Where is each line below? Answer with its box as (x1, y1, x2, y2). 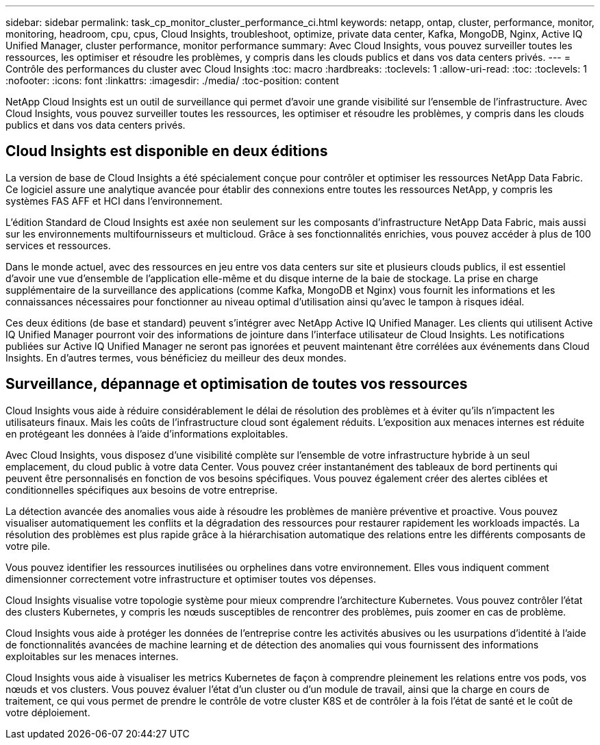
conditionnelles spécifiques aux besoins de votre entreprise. (5, 483, 278, 496)
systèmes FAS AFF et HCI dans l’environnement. (5, 194, 223, 207)
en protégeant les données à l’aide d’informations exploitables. (5, 427, 288, 440)
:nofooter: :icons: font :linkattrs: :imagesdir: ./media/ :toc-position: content (5, 75, 339, 86)
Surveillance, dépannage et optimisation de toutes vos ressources (5, 375, 468, 393)
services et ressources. (5, 239, 111, 251)
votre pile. (5, 540, 51, 552)
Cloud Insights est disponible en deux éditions (5, 142, 328, 160)
